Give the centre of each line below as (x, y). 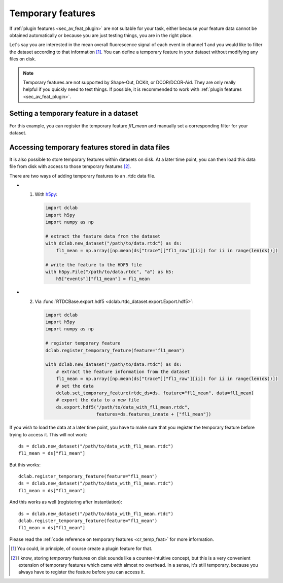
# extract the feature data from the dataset (103, 236)
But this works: (25, 465)
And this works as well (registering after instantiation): (66, 502)
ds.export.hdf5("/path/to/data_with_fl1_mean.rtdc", (123, 407)
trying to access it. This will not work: (48, 434)
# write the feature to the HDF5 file (94, 265)
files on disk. (23, 59)
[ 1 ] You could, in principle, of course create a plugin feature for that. (82, 548)
